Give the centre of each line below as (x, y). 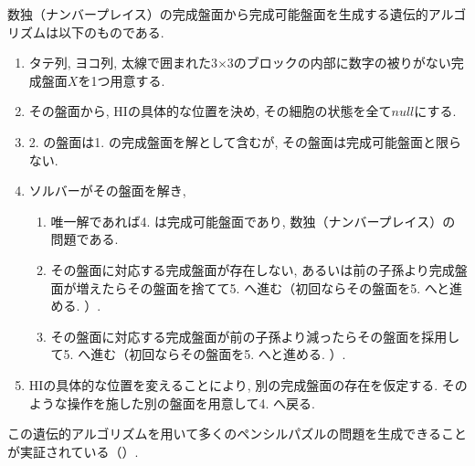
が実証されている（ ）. (73, 451)
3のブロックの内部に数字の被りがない (339, 63)
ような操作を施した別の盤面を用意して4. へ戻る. (172, 402)
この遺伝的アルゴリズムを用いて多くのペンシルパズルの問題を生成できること (237, 434)
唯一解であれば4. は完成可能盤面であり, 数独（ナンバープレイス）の (253, 221)
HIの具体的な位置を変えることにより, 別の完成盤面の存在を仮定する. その (248, 384)
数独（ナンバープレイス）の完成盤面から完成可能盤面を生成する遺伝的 (218, 14)
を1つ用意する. (121, 80)
